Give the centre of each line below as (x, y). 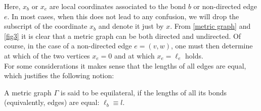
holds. (194, 55)
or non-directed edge (225, 6)
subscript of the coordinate (46, 26)
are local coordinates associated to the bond (118, 6)
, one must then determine (212, 46)
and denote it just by (131, 26)
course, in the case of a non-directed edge (68, 46)
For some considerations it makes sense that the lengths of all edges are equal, (125, 65)
